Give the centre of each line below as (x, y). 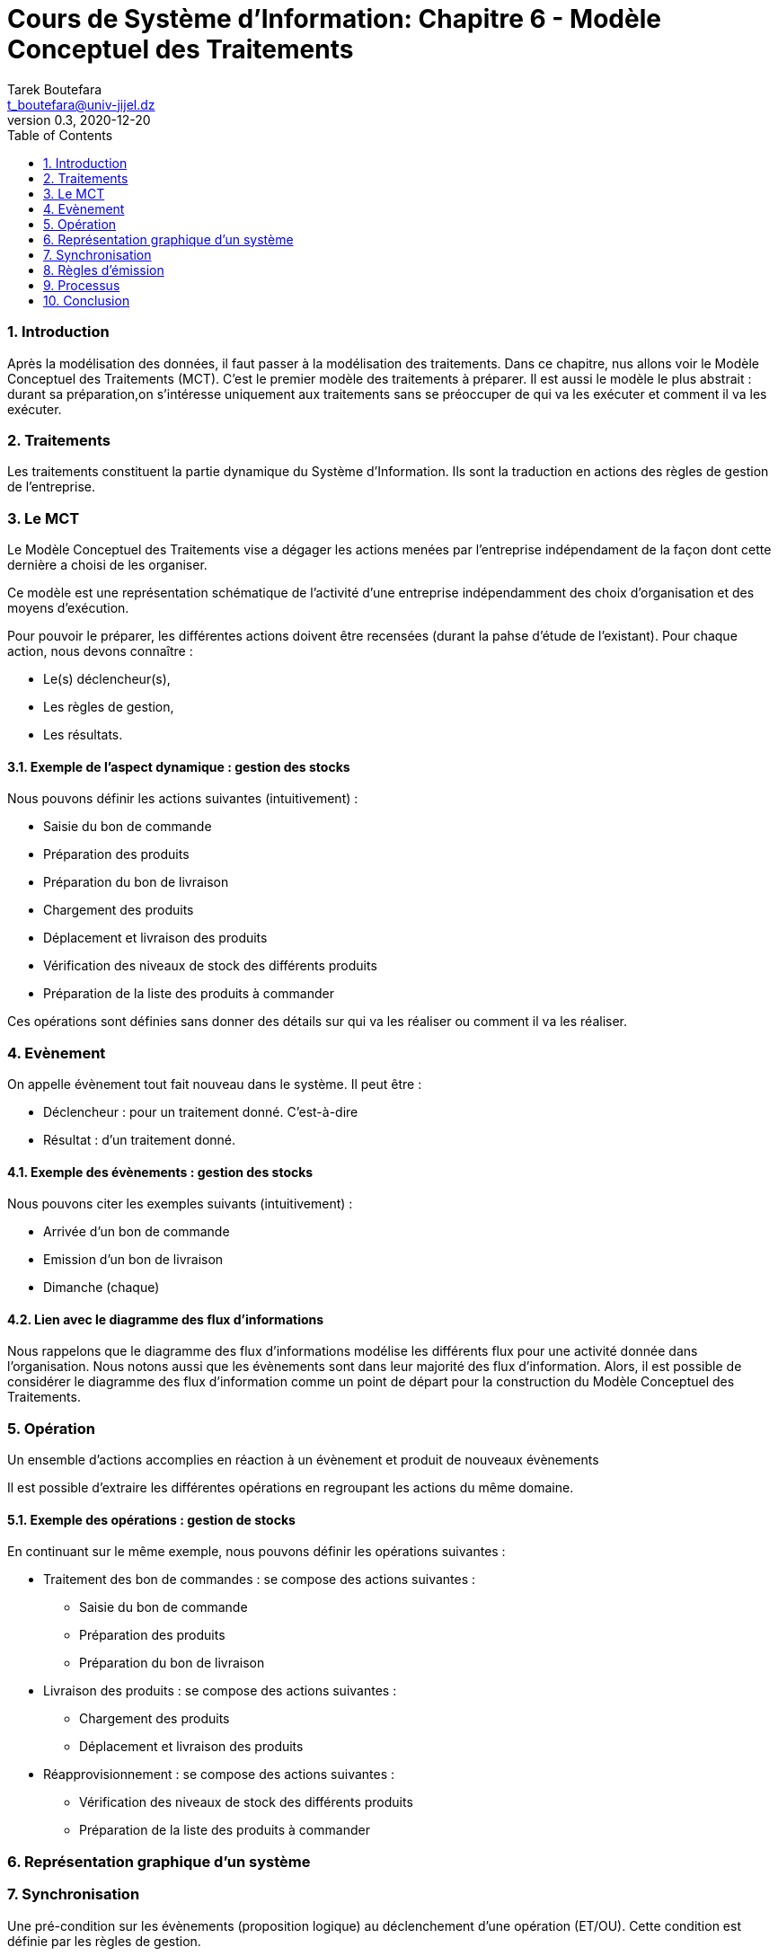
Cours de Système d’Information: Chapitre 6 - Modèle (334, 19)
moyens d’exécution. (68, 608)
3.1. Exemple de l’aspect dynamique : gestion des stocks (179, 766)
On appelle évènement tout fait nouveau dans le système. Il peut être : (215, 1084)
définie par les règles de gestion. (104, 1941)
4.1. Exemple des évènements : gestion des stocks (160, 1172)
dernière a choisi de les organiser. (107, 565)
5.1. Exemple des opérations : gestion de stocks (151, 1519)
